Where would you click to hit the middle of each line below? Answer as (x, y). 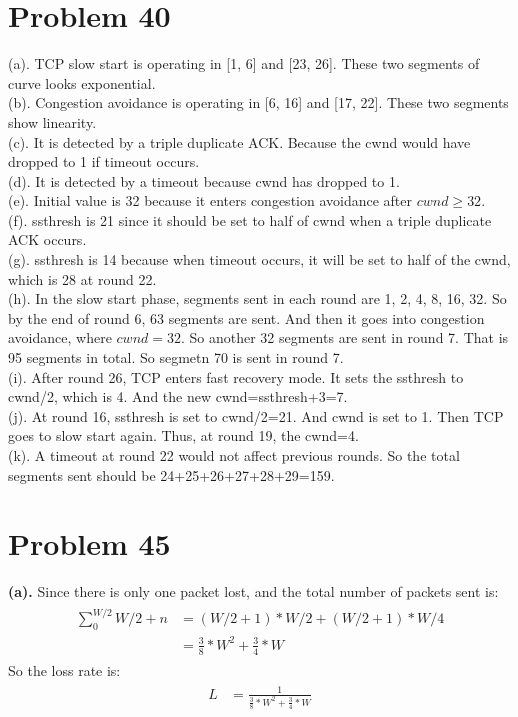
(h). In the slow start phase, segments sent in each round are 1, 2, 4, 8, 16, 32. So (257, 298)
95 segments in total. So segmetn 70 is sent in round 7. (176, 357)
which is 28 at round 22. (82, 278)
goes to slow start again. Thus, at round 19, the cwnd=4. (183, 435)
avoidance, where (60, 337)
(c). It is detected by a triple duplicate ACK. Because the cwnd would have (239, 141)
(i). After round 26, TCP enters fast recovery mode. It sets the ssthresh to (236, 376)
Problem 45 (89, 543)
